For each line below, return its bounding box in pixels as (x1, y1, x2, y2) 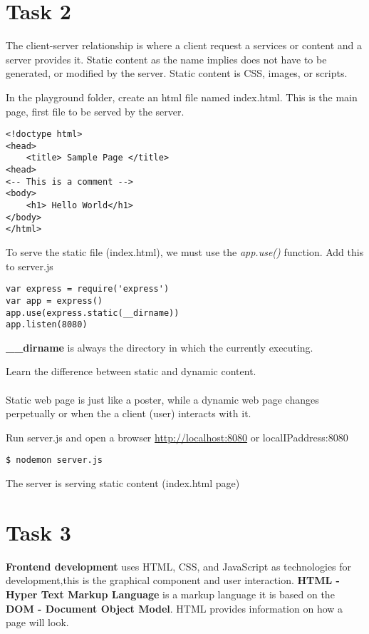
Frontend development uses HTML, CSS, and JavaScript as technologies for (6, 558, 352, 573)
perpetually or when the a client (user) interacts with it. (6, 406, 251, 421)
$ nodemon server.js (6, 455, 103, 466)
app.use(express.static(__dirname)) (6, 307, 180, 318)
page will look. (6, 615, 69, 630)
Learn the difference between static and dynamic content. (6, 364, 256, 379)
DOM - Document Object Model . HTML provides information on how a (6, 600, 343, 615)
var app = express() (6, 295, 103, 306)
